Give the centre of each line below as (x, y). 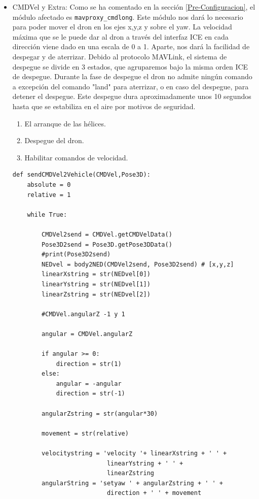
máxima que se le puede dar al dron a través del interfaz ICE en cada (120, 36)
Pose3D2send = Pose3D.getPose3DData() (107, 244)
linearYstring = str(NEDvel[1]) (96, 284)
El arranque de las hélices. (65, 123)
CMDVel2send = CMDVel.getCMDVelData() (107, 234)
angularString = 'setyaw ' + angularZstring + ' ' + (133, 483)
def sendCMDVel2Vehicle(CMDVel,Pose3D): (81, 175)
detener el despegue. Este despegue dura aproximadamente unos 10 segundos (132, 96)
